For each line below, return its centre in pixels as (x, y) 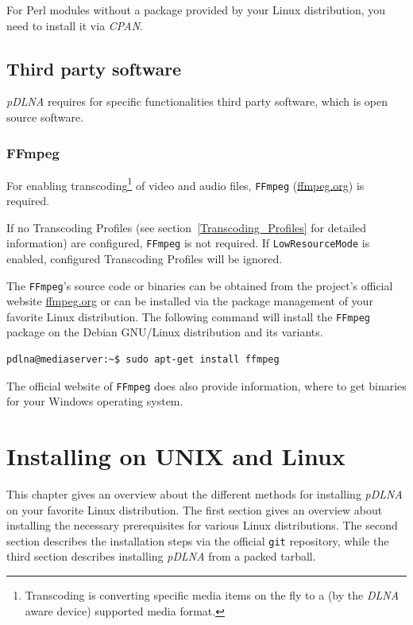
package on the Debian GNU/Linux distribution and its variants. (165, 332)
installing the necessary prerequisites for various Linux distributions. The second (202, 525)
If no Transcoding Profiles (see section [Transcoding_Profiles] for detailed (186, 227)
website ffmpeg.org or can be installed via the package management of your (190, 301)
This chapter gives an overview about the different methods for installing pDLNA (205, 494)
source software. (45, 116)
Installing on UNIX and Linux (176, 456)
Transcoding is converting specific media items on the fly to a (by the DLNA (212, 595)
